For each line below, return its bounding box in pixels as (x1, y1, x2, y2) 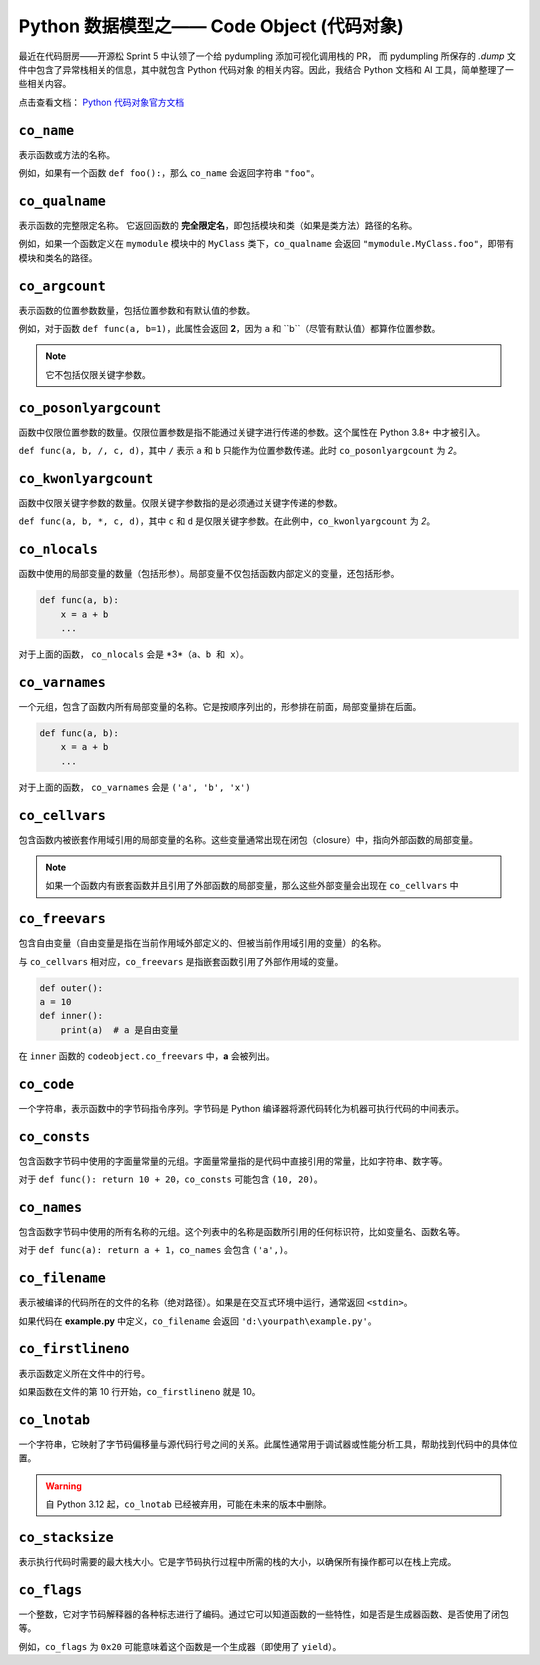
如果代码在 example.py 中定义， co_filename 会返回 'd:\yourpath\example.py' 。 (18, 1315, 377, 1327)
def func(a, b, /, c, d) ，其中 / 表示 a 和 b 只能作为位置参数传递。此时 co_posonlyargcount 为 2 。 (18, 445, 462, 457)
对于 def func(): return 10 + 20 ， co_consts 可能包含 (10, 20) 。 (18, 1173, 324, 1185)
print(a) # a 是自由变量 (60, 1024, 179, 1035)
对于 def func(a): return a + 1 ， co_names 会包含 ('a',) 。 (18, 1244, 294, 1256)
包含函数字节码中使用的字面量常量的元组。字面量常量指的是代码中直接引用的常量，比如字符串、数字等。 (18, 1155, 448, 1167)
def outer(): (39, 982, 104, 994)
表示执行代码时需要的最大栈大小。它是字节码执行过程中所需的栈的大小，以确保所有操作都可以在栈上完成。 (18, 1555, 457, 1567)
